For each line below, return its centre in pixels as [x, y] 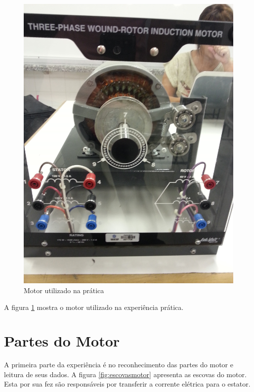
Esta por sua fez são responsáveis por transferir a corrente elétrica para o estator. [127, 384]
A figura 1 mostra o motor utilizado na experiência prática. [94, 307]
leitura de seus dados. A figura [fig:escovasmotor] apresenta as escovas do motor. [125, 374]
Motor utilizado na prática [64, 290]
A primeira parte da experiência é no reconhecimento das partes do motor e [119, 365]
